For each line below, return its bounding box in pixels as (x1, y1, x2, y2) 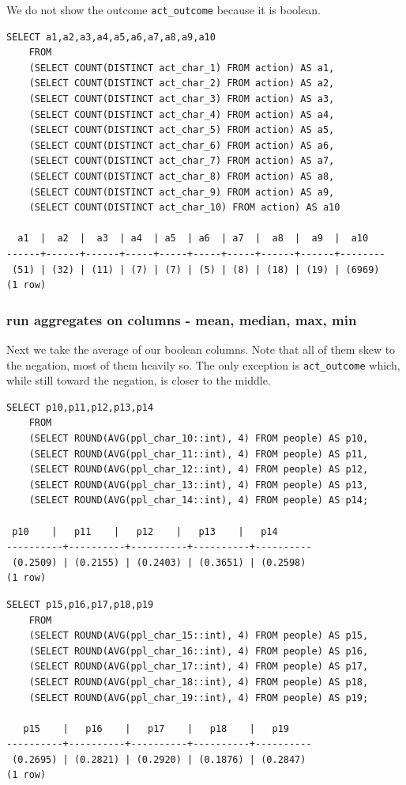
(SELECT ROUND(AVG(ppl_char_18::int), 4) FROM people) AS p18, (28, 676, 369, 688)
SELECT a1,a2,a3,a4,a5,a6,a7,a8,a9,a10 (6, 31, 216, 43)
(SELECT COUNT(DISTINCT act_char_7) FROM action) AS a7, (28, 155, 335, 167)
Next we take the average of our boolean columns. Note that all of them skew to (6, 340, 396, 357)
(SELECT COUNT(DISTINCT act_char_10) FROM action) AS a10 (28, 202, 340, 214)
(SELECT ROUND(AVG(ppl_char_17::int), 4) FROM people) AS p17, (28, 661, 369, 673)
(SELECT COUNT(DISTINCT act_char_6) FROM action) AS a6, (28, 139, 335, 151)
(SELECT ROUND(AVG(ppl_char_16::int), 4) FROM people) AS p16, (28, 645, 369, 657)
